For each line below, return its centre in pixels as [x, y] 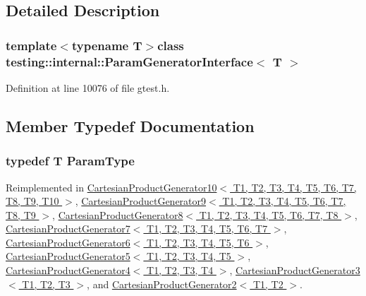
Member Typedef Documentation [130, 125]
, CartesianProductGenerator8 [118, 214]
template [31, 45]
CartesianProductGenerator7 [68, 229]
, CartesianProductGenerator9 [141, 201]
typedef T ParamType [70, 161]
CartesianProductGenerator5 [68, 256]
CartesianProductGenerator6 [68, 242]
